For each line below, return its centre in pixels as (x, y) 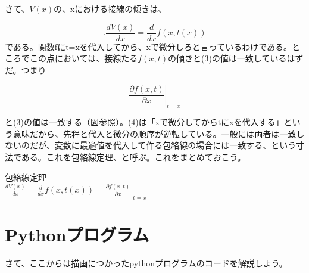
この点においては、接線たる (84, 58)
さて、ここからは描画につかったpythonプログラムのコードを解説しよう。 (146, 263)
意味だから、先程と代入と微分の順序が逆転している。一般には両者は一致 (154, 133)
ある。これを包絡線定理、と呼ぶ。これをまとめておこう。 (133, 157)
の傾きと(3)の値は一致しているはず (235, 58)
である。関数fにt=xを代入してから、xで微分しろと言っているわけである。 (149, 46)
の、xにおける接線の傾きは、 (110, 8)
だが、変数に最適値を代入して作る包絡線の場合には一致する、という (163, 145)
